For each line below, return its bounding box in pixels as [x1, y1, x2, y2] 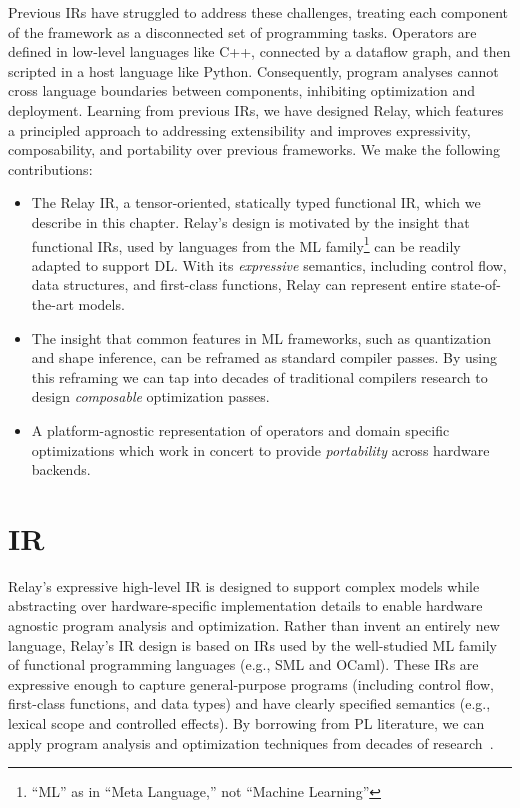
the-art [31, 293, 74, 314]
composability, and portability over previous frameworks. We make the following [8, 139, 501, 160]
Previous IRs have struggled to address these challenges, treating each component [8, 2, 508, 22]
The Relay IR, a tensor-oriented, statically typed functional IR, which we [31, 192, 481, 213]
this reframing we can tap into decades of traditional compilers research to [31, 366, 488, 387]
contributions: [8, 158, 93, 179]
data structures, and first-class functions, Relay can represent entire [31, 274, 447, 295]
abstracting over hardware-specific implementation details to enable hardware [8, 595, 483, 616]
